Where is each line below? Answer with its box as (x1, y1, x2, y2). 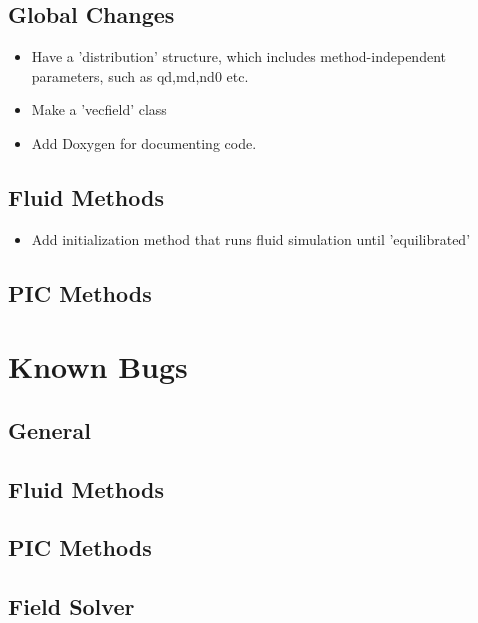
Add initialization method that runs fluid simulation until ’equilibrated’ (31, 228, 471, 249)
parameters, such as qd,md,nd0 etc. (31, 65, 249, 86)
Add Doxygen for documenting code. (31, 132, 257, 153)
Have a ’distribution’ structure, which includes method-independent (31, 46, 446, 67)
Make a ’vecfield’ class (31, 99, 167, 120)
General (8, 414, 91, 445)
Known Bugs (8, 346, 188, 387)
